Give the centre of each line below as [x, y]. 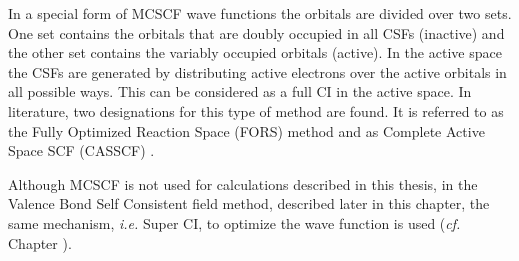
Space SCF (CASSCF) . [81, 150]
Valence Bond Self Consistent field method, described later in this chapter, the [249, 203]
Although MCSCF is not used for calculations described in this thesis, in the [243, 183]
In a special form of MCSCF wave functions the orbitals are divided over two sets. [260, 13]
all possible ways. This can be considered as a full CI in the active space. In [240, 91]
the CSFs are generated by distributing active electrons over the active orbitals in [257, 71]
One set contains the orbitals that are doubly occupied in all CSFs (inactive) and [256, 32]
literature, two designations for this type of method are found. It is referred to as [256, 110]
